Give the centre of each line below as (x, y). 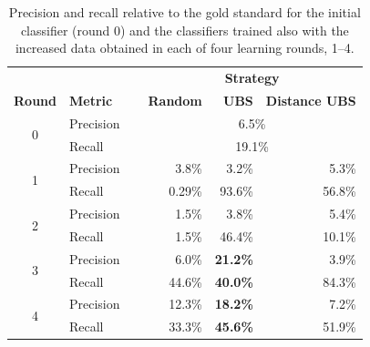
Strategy (252, 78)
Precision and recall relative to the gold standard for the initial (185, 12)
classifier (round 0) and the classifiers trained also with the (185, 30)
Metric (91, 100)
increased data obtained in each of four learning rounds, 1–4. (185, 48)
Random (175, 100)
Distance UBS (311, 100)
